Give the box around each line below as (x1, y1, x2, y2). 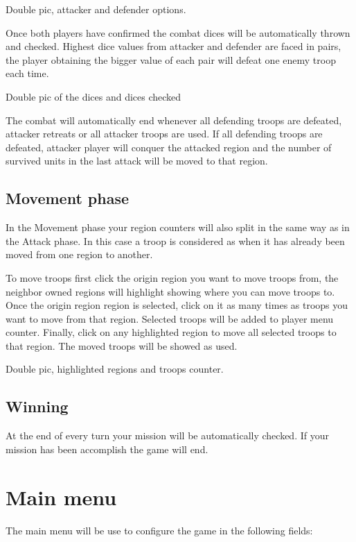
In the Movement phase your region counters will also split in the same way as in (6, 220, 350, 235)
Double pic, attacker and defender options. (6, 2, 186, 16)
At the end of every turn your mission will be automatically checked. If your (6, 428, 329, 443)
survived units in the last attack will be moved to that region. (6, 153, 268, 168)
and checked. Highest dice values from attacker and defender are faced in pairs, (6, 39, 341, 53)
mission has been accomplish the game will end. (6, 441, 208, 456)
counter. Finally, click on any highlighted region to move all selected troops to (6, 325, 337, 339)
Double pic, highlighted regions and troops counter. (6, 362, 224, 376)
